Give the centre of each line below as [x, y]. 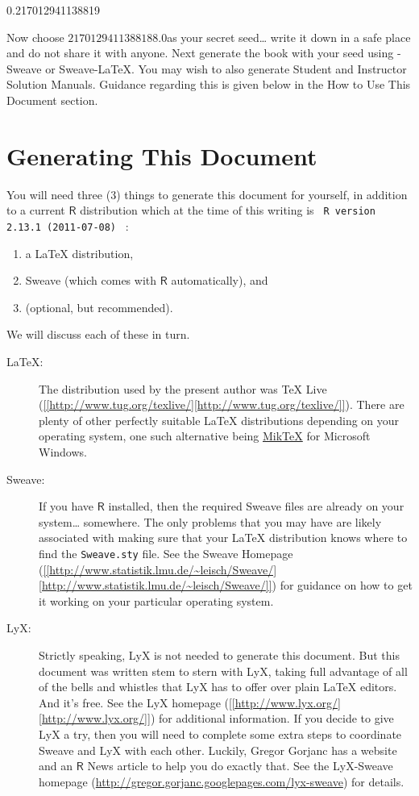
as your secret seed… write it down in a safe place [289, 37]
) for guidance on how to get [342, 585]
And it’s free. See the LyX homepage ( [134, 702]
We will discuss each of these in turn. [98, 334]
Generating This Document [162, 155]
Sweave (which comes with [91, 280]
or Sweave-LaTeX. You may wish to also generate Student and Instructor [226, 68]
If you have [66, 506]
